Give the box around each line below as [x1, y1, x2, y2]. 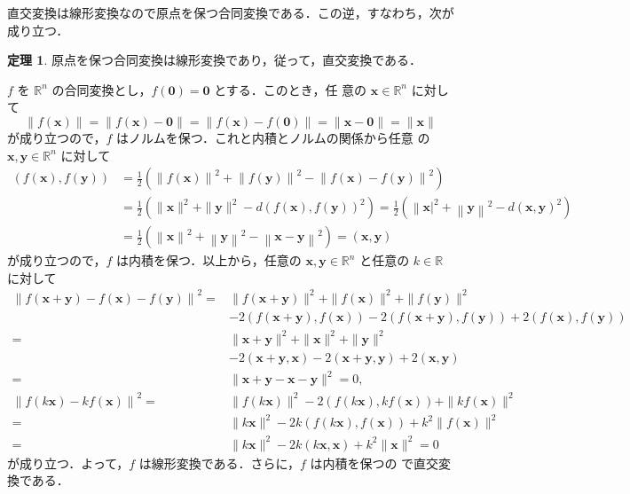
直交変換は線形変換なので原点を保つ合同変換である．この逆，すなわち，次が [7, 4, 454, 21]
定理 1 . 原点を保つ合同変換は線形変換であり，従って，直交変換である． [7, 51, 422, 69]
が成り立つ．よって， [7, 453, 130, 472]
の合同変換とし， [51, 80, 152, 98]
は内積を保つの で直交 [310, 453, 439, 472]
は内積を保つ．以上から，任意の [115, 251, 302, 270]
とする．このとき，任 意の [214, 80, 367, 98]
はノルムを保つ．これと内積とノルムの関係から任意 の [115, 128, 430, 146]
